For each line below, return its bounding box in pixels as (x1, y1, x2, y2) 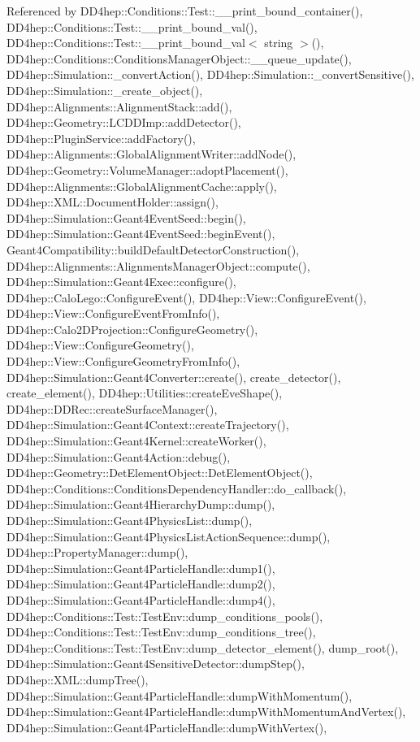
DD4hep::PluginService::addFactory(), (6, 129, 196, 146)
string (264, 34, 293, 51)
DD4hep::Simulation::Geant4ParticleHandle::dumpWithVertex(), (6, 718, 327, 735)
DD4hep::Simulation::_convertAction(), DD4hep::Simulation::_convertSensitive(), (6, 66, 414, 83)
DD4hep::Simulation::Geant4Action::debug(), (6, 448, 231, 465)
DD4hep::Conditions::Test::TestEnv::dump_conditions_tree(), (6, 623, 316, 640)
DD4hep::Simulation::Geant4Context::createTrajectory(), (6, 416, 289, 433)
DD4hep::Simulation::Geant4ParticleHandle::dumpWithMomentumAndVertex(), (6, 703, 406, 720)
